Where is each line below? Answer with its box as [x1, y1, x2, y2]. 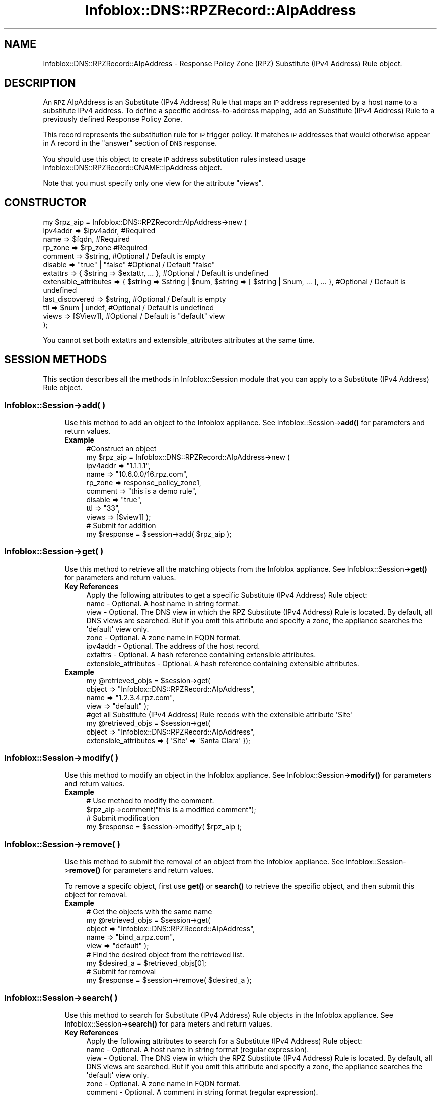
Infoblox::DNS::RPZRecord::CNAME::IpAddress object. [43, 163, 223, 172]
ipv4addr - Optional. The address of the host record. [86, 641, 260, 650]
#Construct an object [86, 444, 157, 453]
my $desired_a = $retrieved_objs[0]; [86, 959, 207, 968]
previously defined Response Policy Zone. [43, 115, 183, 124]
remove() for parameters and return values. [69, 866, 214, 875]
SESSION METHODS [4, 353, 107, 366]
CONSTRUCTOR [4, 196, 87, 209]
